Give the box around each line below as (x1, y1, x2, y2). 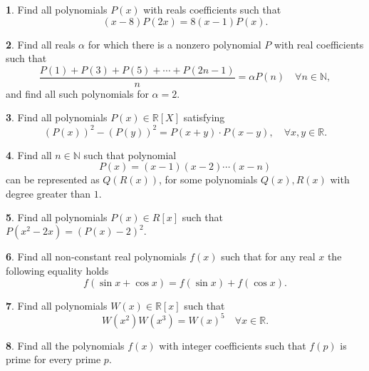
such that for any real (221, 249, 316, 264)
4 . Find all (6, 147, 52, 162)
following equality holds (6, 263, 109, 278)
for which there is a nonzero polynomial (88, 36, 261, 51)
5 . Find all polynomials (6, 210, 108, 225)
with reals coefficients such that (143, 2, 281, 16)
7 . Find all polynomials (6, 298, 108, 312)
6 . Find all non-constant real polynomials (6, 249, 187, 264)
